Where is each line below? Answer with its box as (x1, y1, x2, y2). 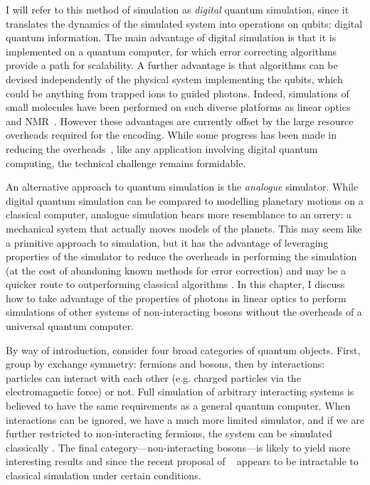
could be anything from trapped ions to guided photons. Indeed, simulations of (6, 85, 349, 100)
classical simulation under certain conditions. (6, 468, 201, 482)
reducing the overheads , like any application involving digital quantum (6, 141, 318, 156)
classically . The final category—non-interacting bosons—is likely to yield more (6, 439, 351, 454)
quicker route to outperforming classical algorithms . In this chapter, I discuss (6, 277, 345, 292)
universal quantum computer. (6, 319, 134, 334)
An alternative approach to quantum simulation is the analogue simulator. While (6, 179, 359, 194)
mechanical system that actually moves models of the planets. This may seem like (6, 220, 362, 235)
